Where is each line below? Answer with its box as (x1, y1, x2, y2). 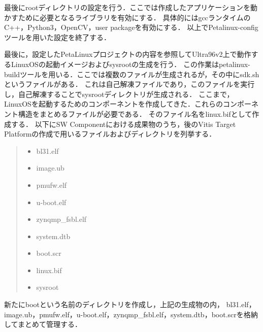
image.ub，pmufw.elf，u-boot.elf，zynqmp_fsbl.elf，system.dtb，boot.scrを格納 (4, 309, 258, 319)
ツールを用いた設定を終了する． (4, 31, 111, 42)
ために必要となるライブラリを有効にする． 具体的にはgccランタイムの (18, 12, 251, 22)
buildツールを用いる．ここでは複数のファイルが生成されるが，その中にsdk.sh (4, 69, 259, 79)
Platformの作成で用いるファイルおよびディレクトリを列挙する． (4, 128, 216, 139)
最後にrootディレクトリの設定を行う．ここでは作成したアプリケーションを (4, 2, 250, 12)
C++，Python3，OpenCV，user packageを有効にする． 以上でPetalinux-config (4, 22, 258, 32)
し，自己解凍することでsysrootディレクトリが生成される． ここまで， (4, 88, 234, 99)
